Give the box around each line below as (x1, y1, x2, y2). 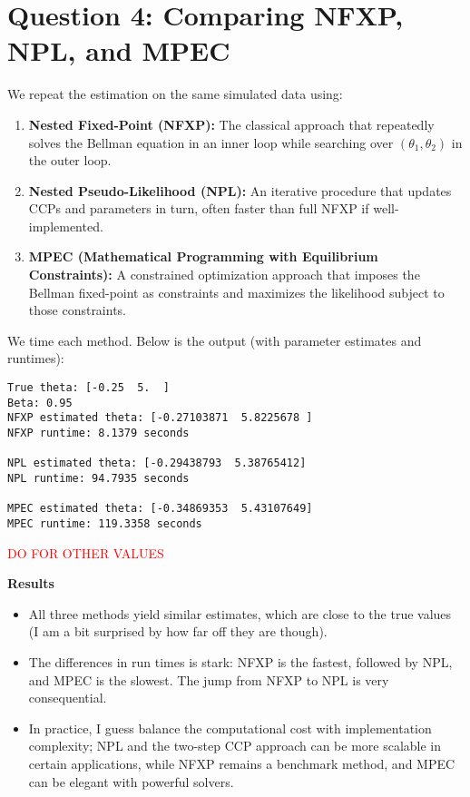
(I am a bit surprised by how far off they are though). (28, 622, 328, 641)
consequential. (28, 688, 107, 707)
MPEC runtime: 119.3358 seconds (7, 517, 202, 530)
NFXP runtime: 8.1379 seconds (7, 427, 190, 439)
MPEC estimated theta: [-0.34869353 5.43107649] (7, 502, 313, 516)
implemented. (28, 216, 103, 235)
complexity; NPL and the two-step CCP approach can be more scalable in (28, 736, 442, 755)
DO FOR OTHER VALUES (7, 543, 164, 562)
